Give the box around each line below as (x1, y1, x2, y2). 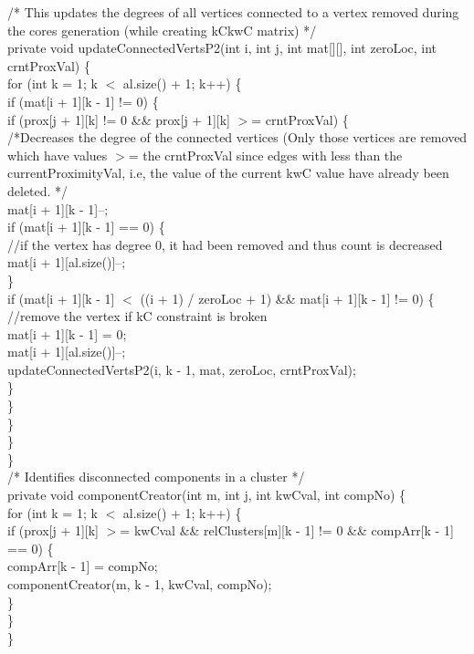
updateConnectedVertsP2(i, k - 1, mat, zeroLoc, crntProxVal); (7, 359, 356, 379)
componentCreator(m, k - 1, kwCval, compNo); (7, 575, 272, 593)
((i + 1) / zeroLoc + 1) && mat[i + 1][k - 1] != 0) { (140, 288, 435, 307)
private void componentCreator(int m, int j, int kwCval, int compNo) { (7, 485, 406, 504)
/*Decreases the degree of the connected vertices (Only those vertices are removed (7, 128, 468, 147)
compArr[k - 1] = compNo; (7, 556, 158, 576)
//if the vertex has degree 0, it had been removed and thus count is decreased (7, 234, 443, 254)
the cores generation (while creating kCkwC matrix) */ (7, 20, 317, 39)
